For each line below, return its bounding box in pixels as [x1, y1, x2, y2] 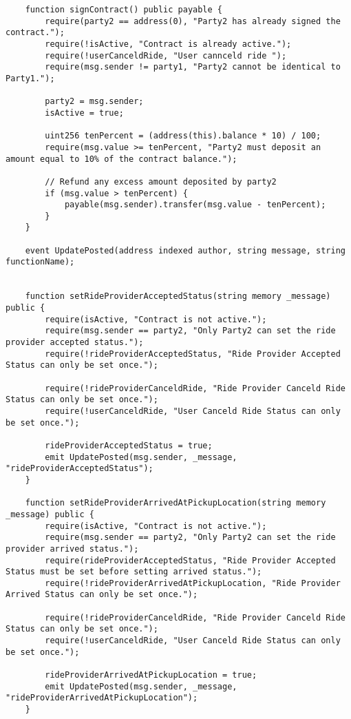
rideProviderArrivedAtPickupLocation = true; [45, 670, 257, 680]
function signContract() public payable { [25, 5, 222, 14]
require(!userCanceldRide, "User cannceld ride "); [45, 50, 287, 61]
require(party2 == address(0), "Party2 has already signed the [45, 16, 341, 26]
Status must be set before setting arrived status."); [6, 567, 262, 577]
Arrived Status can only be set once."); [6, 590, 198, 600]
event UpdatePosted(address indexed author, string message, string [25, 245, 345, 256]
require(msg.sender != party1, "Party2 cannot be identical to [45, 62, 341, 72]
